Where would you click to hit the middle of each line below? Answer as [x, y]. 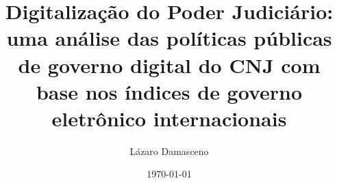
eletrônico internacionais [169, 118]
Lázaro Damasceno [169, 151]
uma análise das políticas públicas [169, 38]
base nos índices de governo [169, 91]
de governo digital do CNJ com [169, 65]
